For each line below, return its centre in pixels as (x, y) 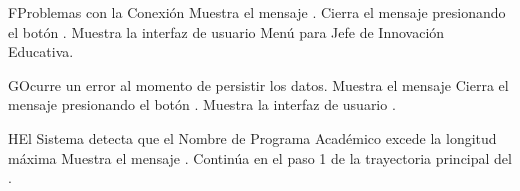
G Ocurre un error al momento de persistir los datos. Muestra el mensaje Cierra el (258, 84)
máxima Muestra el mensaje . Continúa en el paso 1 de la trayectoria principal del (260, 157)
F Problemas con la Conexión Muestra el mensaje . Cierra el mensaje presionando (257, 12)
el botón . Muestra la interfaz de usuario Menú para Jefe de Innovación (226, 31)
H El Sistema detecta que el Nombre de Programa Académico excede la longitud (252, 137)
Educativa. (41, 51)
